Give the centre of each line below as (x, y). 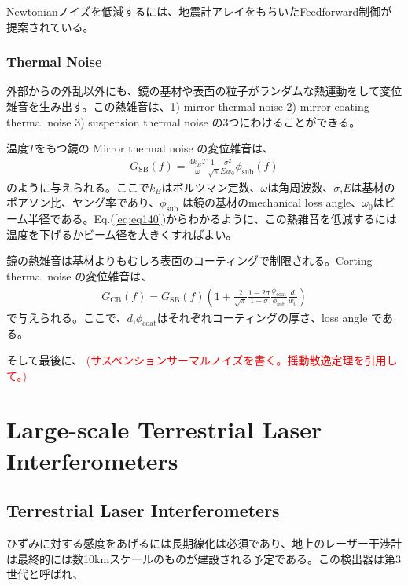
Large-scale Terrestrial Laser (164, 429)
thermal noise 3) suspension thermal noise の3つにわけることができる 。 (184, 121)
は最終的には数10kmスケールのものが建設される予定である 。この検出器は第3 (204, 558)
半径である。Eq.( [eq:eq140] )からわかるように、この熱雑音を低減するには (212, 219)
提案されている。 (50, 26)
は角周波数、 (301, 187)
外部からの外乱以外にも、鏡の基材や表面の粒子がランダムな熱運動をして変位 (204, 91)
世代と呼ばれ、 (45, 574)
